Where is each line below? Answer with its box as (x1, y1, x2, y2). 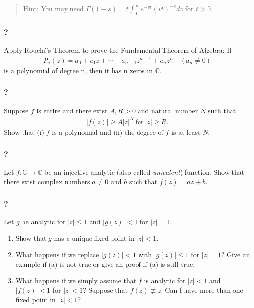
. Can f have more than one (161, 285, 243, 295)
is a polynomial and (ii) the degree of (52, 127, 163, 137)
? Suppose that (83, 285, 128, 295)
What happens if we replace (15, 249, 99, 260)
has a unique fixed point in (54, 233, 135, 243)
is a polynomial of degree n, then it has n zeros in (4, 65, 153, 75)
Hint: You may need (23, 3, 84, 13)
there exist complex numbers (4, 176, 90, 187)
